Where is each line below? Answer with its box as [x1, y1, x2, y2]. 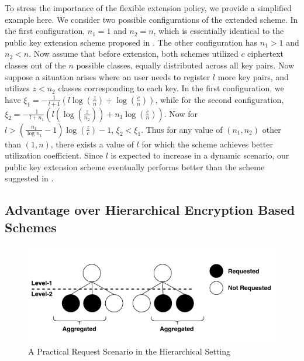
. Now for [164, 107, 198, 119]
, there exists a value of [50, 137, 134, 150]
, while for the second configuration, [155, 93, 284, 105]
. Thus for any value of [141, 123, 223, 135]
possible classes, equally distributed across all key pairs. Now [76, 59, 295, 71]
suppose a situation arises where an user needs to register [5, 70, 210, 82]
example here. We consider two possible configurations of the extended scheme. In [5, 13, 298, 25]
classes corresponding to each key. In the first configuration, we [58, 82, 284, 94]
